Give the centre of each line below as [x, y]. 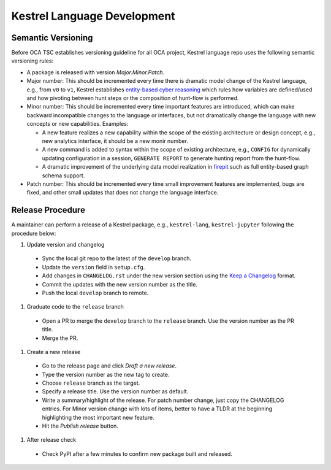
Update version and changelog [66, 245]
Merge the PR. [60, 338]
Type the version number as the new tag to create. [106, 374]
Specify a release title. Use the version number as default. [115, 391]
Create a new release [54, 352]
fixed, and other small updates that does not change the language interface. [123, 193]
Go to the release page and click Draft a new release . [109, 366]
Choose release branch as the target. [91, 383]
